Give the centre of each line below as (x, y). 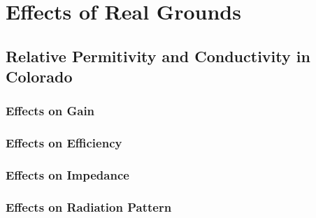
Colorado (39, 77)
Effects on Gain (50, 111)
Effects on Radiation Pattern (89, 207)
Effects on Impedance (67, 175)
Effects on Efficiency (64, 143)
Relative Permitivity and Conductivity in (158, 56)
